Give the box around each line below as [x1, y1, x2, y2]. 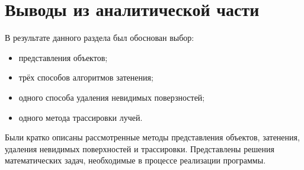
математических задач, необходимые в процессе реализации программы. [5, 154, 266, 166]
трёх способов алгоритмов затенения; [18, 71, 153, 84]
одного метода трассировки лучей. [18, 111, 143, 123]
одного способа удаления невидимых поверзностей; [18, 91, 205, 103]
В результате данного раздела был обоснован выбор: [5, 31, 194, 44]
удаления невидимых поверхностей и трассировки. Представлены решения [5, 142, 274, 155]
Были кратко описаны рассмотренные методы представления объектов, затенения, [5, 131, 300, 143]
